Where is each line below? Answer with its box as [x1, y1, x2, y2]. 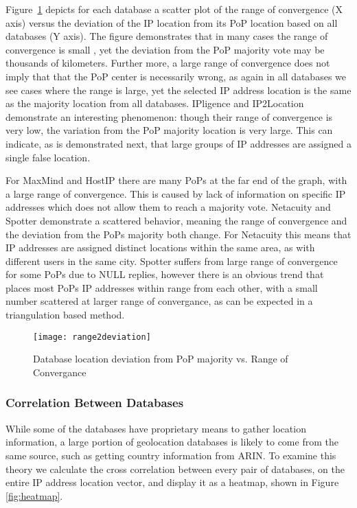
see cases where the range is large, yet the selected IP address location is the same [5, 82, 352, 97]
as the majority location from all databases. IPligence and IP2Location [5, 96, 304, 111]
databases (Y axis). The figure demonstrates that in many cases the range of [5, 29, 328, 43]
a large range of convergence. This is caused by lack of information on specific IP [5, 186, 346, 200]
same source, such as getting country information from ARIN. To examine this [5, 448, 336, 462]
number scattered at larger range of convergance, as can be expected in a [5, 294, 313, 308]
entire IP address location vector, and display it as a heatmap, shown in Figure [5, 475, 339, 489]
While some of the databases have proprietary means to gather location [5, 421, 306, 435]
